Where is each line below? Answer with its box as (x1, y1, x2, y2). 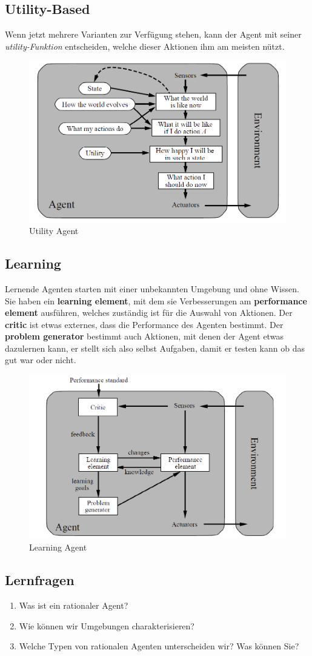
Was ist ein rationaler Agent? (19, 599, 128, 612)
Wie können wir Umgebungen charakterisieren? (19, 619, 194, 632)
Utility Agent (29, 224, 79, 237)
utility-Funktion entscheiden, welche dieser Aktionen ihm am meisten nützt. (5, 39, 285, 52)
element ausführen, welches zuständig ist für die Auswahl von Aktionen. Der (5, 306, 293, 319)
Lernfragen (5, 571, 75, 589)
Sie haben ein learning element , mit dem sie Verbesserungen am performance (5, 294, 307, 307)
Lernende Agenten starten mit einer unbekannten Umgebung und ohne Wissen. (5, 282, 299, 295)
